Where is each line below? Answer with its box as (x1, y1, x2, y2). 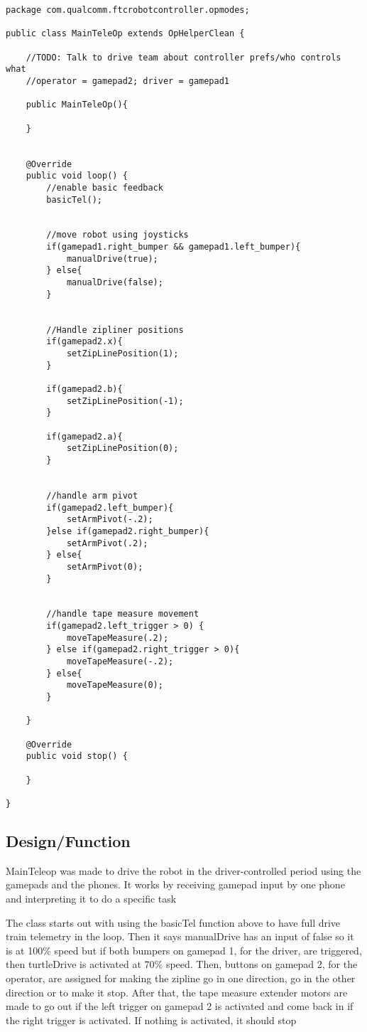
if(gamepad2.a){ (46, 431, 123, 442)
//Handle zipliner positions (46, 324, 184, 335)
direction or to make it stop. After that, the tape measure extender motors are (6, 984, 348, 999)
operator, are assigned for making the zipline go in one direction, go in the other (6, 970, 356, 985)
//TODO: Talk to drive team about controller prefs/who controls (26, 52, 341, 63)
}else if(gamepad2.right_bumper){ (46, 526, 209, 536)
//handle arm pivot (46, 490, 138, 501)
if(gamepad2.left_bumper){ (46, 502, 174, 513)
